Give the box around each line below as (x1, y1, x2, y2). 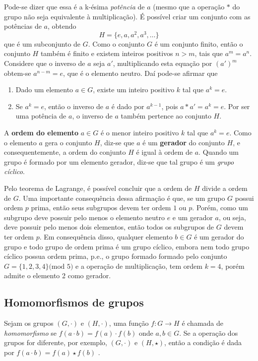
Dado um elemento (15, 84, 73, 95)
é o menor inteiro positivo (100, 127, 179, 138)
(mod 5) (49, 263, 73, 270)
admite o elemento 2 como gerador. (4, 270, 111, 281)
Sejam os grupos (4, 318, 54, 328)
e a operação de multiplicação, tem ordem (75, 260, 202, 271)
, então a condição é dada (164, 337, 242, 348)
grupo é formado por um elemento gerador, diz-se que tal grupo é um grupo (4, 156, 234, 167)
